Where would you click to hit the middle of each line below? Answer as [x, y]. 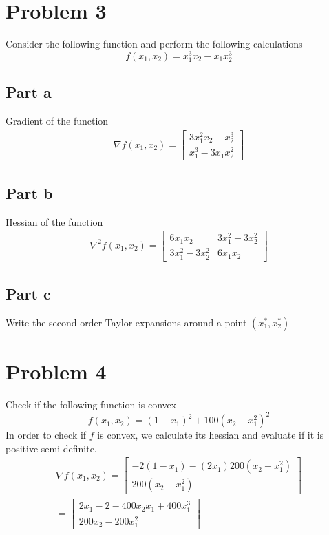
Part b [29, 192]
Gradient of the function [57, 121]
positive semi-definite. [51, 448]
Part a [29, 92]
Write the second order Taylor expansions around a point [126, 322]
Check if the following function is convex [91, 404]
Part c [28, 294]
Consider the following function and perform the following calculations [154, 44]
